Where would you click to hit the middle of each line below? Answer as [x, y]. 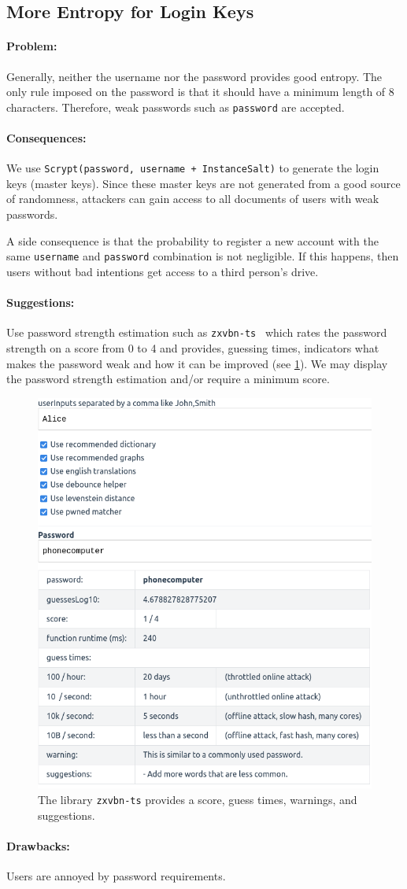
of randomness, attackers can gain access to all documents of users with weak [193, 199]
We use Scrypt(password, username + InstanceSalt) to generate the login [193, 168]
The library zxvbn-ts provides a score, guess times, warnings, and [198, 799]
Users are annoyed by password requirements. [116, 875]
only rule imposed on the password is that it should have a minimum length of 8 [200, 92]
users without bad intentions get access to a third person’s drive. [163, 271]
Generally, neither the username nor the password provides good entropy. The [194, 76]
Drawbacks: [38, 845]
